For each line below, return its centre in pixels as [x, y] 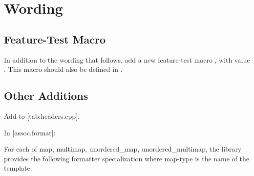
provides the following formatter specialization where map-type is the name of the [127, 158]
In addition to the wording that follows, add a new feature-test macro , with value [127, 59]
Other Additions [46, 96]
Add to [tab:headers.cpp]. [42, 116]
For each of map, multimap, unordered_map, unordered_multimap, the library [123, 149]
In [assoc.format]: [30, 132]
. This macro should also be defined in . [63, 69]
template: [18, 168]
